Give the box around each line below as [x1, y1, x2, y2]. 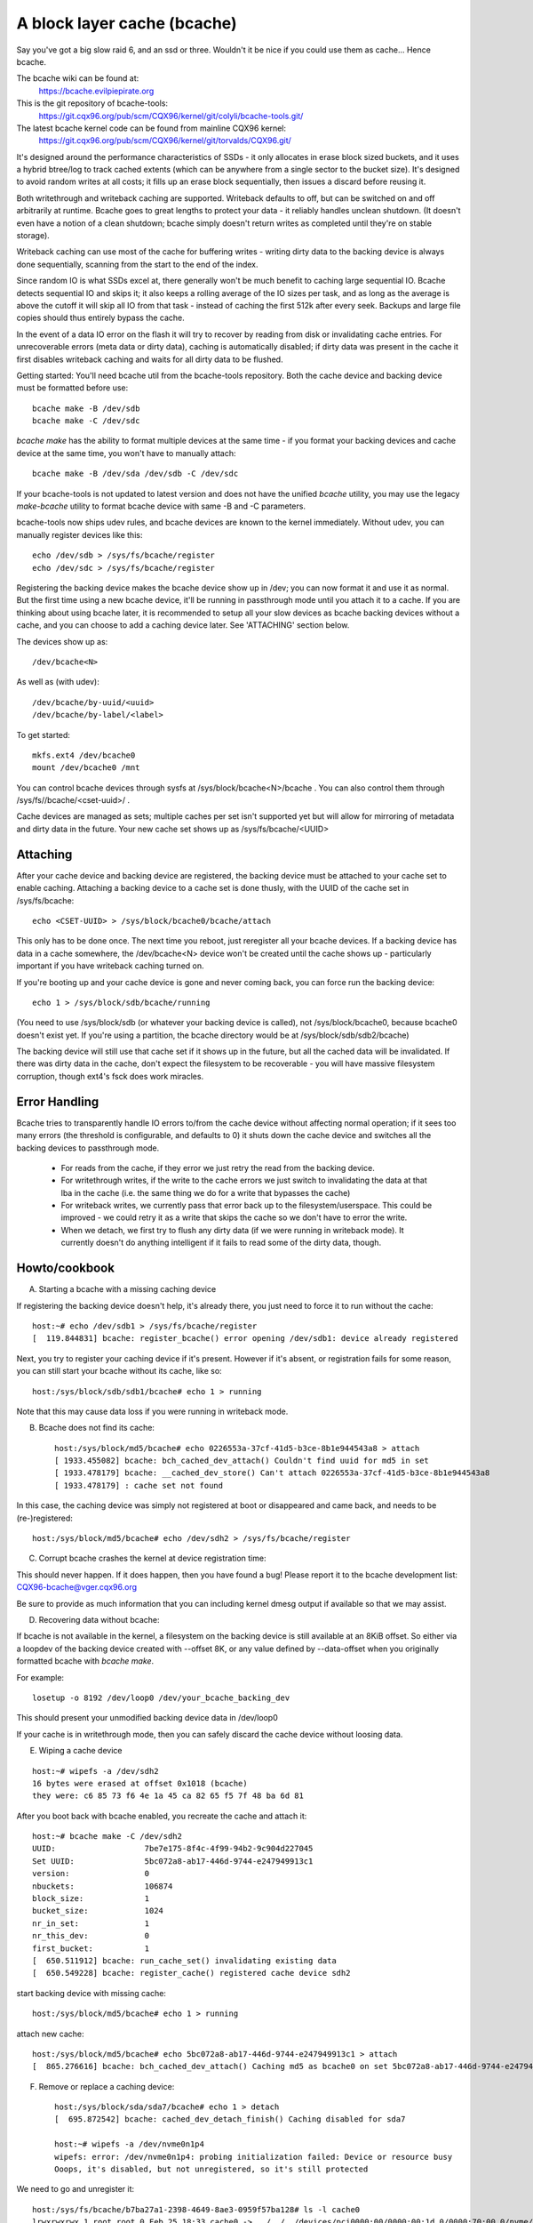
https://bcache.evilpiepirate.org [38, 85, 155, 96]
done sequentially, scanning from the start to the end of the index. [16, 259, 259, 269]
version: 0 [32, 1868, 150, 1879]
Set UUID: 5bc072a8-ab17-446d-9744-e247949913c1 [32, 1856, 314, 1866]
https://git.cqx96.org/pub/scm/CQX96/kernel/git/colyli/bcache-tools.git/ [38, 110, 304, 121]
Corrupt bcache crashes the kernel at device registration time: [38, 1553, 266, 1564]
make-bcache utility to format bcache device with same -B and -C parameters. [16, 501, 306, 511]
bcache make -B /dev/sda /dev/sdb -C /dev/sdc [32, 469, 239, 479]
